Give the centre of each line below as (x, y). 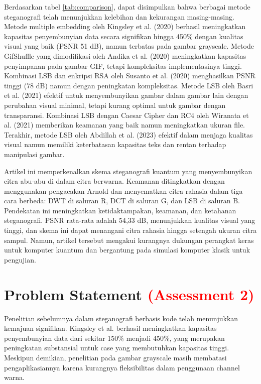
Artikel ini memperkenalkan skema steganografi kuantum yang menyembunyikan (128, 171)
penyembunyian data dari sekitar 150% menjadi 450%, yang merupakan (114, 338)
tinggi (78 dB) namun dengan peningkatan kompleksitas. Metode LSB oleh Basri (129, 85)
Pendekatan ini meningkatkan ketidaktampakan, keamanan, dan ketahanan (120, 210)
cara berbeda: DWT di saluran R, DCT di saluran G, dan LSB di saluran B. (122, 201)
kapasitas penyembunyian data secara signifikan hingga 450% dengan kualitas (124, 36)
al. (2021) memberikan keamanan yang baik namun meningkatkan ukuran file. (125, 125)
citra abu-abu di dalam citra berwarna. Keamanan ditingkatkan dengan (114, 181)
